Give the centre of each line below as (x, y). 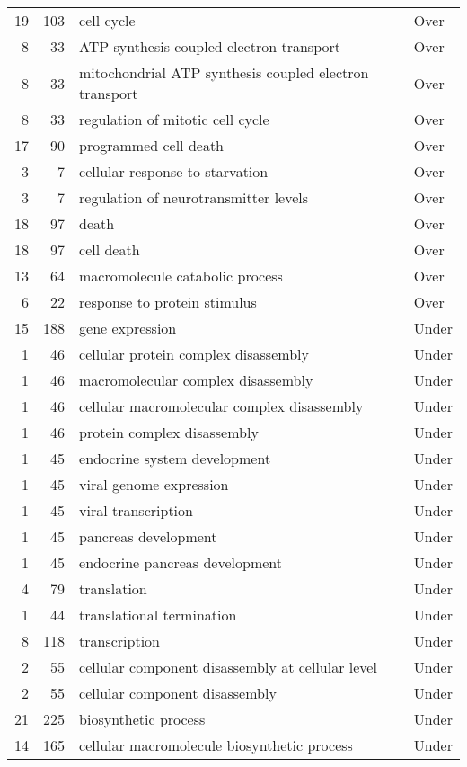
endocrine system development (175, 458)
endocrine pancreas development (181, 562)
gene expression (128, 328)
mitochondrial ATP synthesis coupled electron (224, 72)
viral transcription (136, 510)
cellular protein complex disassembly (194, 354)
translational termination (158, 615)
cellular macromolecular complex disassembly (221, 406)
